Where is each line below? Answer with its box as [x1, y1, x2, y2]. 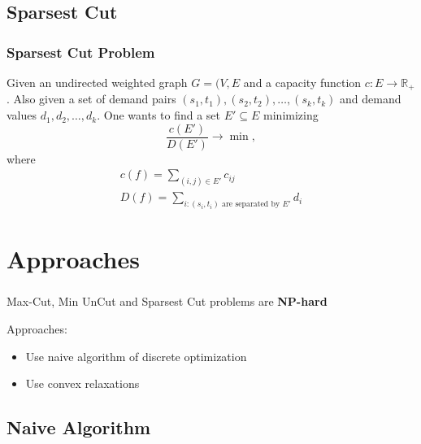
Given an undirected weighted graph [7, 74, 188, 90]
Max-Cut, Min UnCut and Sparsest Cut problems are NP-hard [7, 293, 328, 310]
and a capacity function [243, 74, 362, 90]
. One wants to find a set [97, 107, 221, 124]
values [7, 107, 37, 124]
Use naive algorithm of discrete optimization [25, 347, 247, 364]
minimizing [263, 107, 319, 124]
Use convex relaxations [25, 375, 140, 392]
